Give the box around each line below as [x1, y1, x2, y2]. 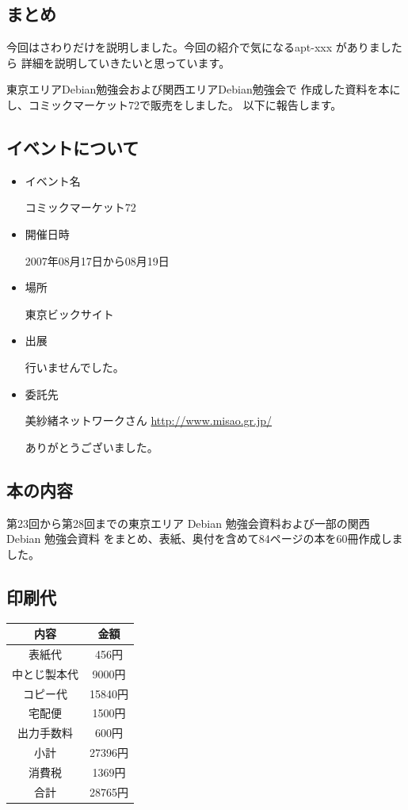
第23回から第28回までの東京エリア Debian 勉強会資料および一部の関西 [6, 514, 370, 531]
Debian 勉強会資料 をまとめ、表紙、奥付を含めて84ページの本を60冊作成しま [6, 530, 403, 547]
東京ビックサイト [25, 305, 114, 322]
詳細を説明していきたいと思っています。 [21, 54, 231, 71]
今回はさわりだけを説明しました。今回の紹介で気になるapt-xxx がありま [6, 39, 380, 55]
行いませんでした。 [25, 358, 124, 375]
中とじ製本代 [12, 665, 78, 682]
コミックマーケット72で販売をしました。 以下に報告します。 [28, 96, 342, 113]
